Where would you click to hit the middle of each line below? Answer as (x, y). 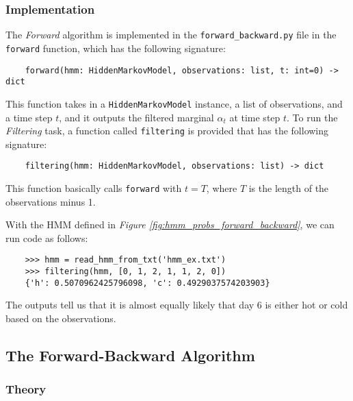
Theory (26, 389)
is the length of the (289, 188)
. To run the (312, 117)
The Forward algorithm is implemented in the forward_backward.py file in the (171, 35)
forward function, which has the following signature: (116, 48)
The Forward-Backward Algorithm (130, 355)
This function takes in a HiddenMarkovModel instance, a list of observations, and (174, 103)
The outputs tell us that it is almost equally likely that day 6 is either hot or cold (177, 305)
